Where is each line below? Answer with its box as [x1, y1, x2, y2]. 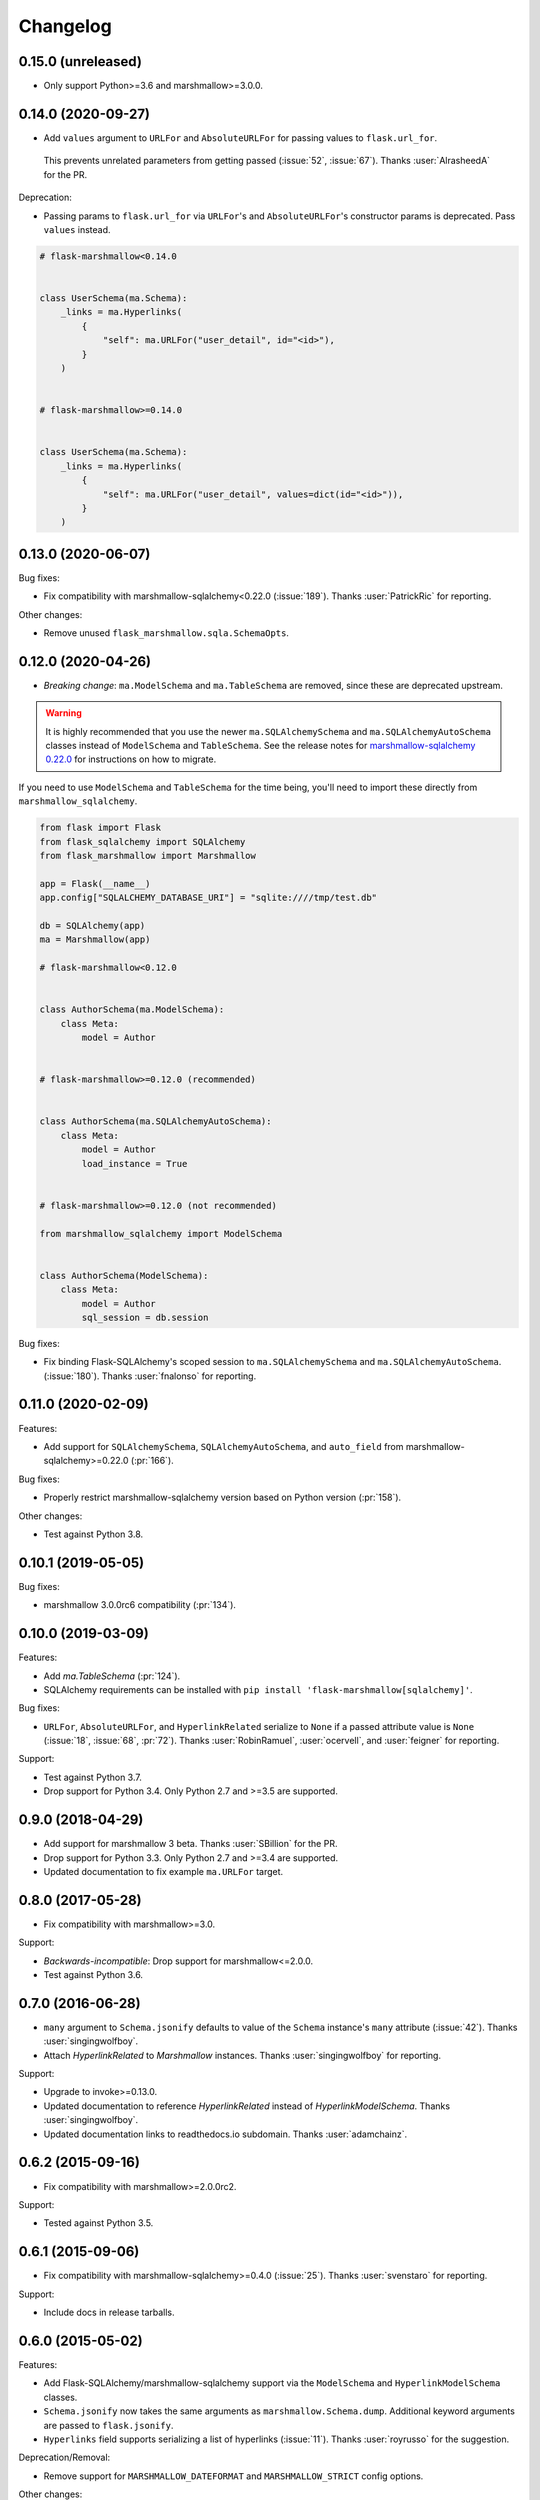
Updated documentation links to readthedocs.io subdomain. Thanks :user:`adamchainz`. [43, 2128, 408, 2140]
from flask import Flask [39, 822, 162, 834]
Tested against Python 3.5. [43, 2217, 154, 2229]
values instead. [43, 223, 111, 235]
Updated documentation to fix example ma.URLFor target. [43, 1865, 284, 1877]
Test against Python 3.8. [43, 1528, 144, 1540]
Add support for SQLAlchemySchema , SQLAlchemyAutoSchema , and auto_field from [43, 1440, 404, 1452]
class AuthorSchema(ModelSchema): [39, 1270, 209, 1281]
